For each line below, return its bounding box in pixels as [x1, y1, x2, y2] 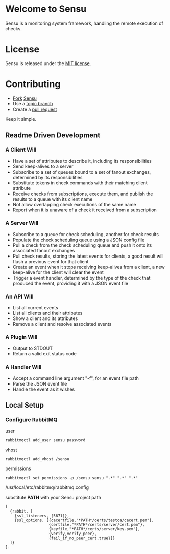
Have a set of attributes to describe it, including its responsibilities [12, 158, 152, 164]
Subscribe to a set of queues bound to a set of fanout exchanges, [12, 168, 151, 175]
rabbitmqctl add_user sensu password [5, 438, 86, 443]
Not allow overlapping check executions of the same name [12, 201, 136, 207]
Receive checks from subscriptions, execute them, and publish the [12, 190, 153, 197]
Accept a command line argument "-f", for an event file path [12, 375, 139, 381]
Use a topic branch [12, 100, 53, 106]
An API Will [5, 293, 34, 300]
